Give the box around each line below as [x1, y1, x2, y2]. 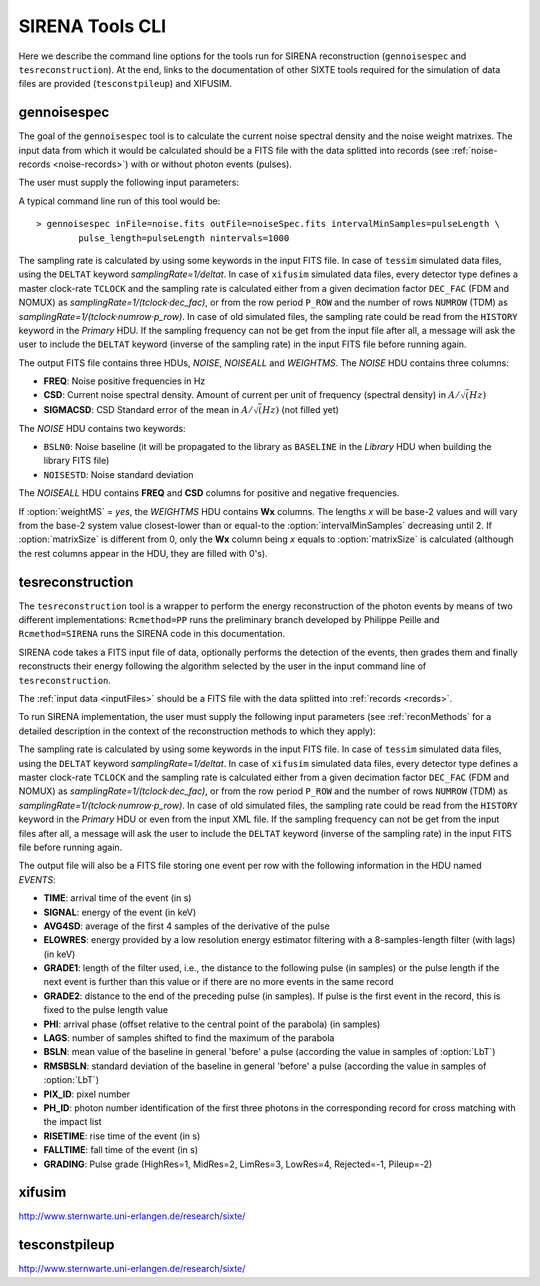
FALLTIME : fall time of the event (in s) [43, 1144, 199, 1156]
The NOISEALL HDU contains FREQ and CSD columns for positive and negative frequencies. [18, 487, 400, 499]
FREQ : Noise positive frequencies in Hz [43, 375, 206, 387]
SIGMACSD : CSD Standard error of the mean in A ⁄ [43, 403, 252, 415]
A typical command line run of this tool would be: [18, 195, 221, 207]
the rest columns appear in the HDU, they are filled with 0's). [18, 547, 269, 559]
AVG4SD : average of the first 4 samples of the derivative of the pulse [43, 920, 330, 932]
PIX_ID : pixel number [43, 1088, 131, 1100]
